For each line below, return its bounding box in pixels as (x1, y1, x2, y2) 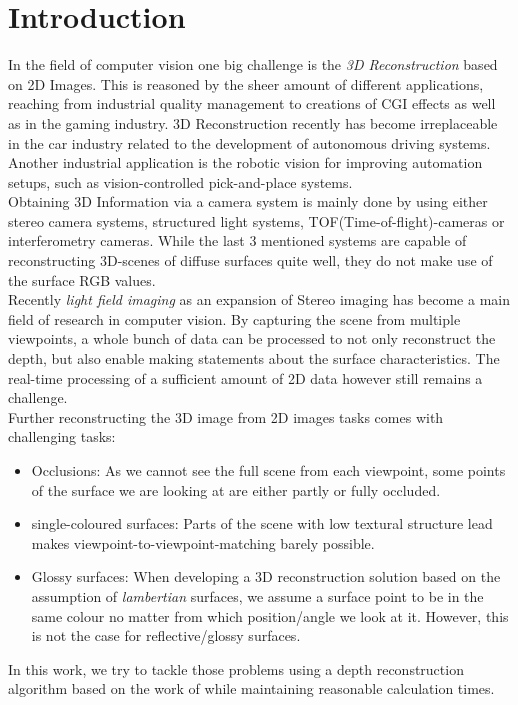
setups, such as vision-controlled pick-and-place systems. (8, 171, 353, 192)
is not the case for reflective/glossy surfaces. (31, 625, 301, 646)
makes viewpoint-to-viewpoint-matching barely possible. (31, 532, 375, 553)
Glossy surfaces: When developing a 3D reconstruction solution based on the (31, 566, 501, 587)
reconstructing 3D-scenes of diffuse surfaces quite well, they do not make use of (8, 250, 493, 271)
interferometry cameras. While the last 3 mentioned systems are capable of (8, 230, 467, 251)
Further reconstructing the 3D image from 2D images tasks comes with (8, 406, 444, 427)
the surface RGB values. (8, 269, 156, 290)
